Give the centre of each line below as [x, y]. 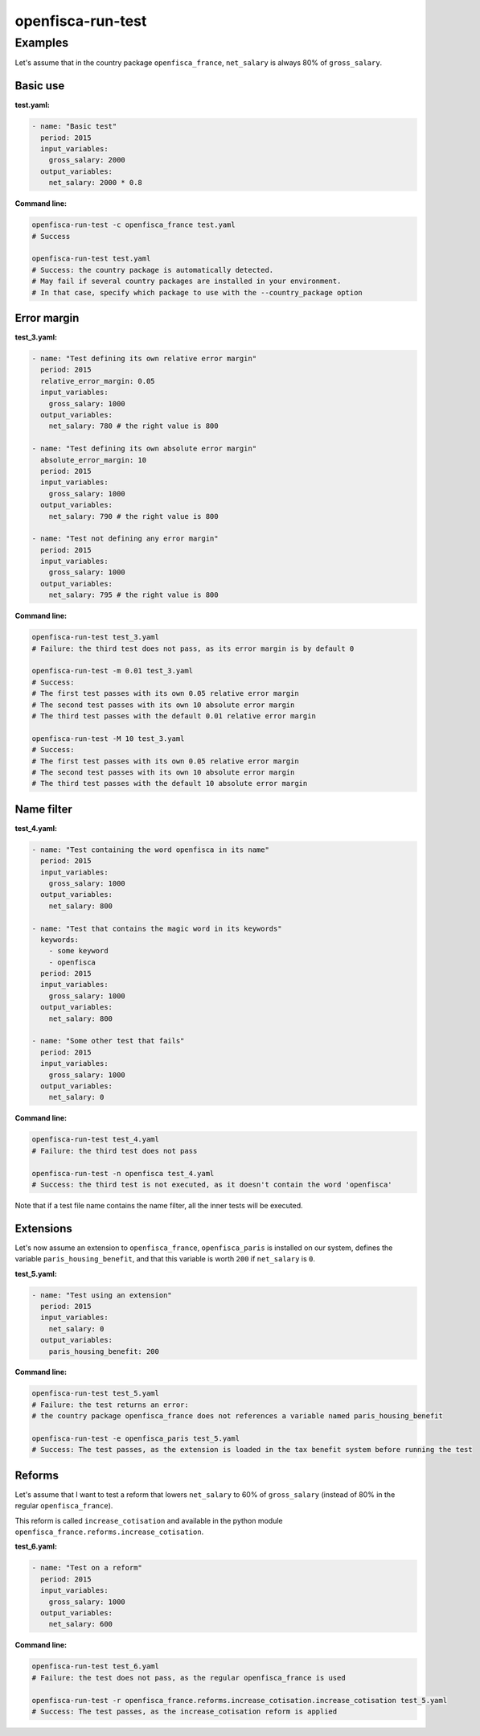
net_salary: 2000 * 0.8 [95, 183]
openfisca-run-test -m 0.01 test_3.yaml [112, 671]
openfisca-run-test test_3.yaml [96, 637]
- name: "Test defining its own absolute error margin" [144, 449]
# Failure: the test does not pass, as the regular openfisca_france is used [189, 1678]
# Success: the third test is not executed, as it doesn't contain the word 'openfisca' [212, 1184]
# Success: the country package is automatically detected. [153, 270]
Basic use [40, 86]
